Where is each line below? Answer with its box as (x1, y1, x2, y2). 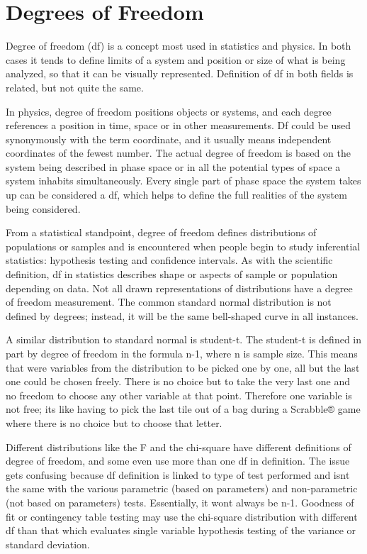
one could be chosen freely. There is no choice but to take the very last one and (6, 374, 351, 389)
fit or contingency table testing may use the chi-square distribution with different (6, 509, 358, 523)
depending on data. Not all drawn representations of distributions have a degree (6, 280, 353, 295)
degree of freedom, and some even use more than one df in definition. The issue (6, 453, 350, 468)
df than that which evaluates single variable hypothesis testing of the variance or (6, 523, 356, 538)
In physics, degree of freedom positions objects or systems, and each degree (6, 104, 332, 118)
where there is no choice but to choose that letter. (6, 415, 222, 430)
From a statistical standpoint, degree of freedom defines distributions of (6, 225, 317, 240)
